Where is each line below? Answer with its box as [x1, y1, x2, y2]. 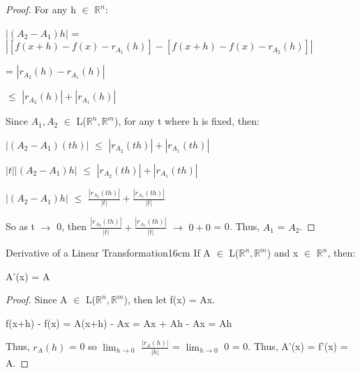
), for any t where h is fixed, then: [114, 114, 260, 128]
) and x [267, 245, 299, 260]
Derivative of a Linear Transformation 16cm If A [6, 245, 211, 260]
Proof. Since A [6, 292, 68, 307]
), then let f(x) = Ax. [123, 292, 216, 307]
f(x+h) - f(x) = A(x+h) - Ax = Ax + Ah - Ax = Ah [6, 315, 232, 330]
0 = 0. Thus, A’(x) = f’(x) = [224, 339, 348, 353]
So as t [6, 219, 36, 234]
